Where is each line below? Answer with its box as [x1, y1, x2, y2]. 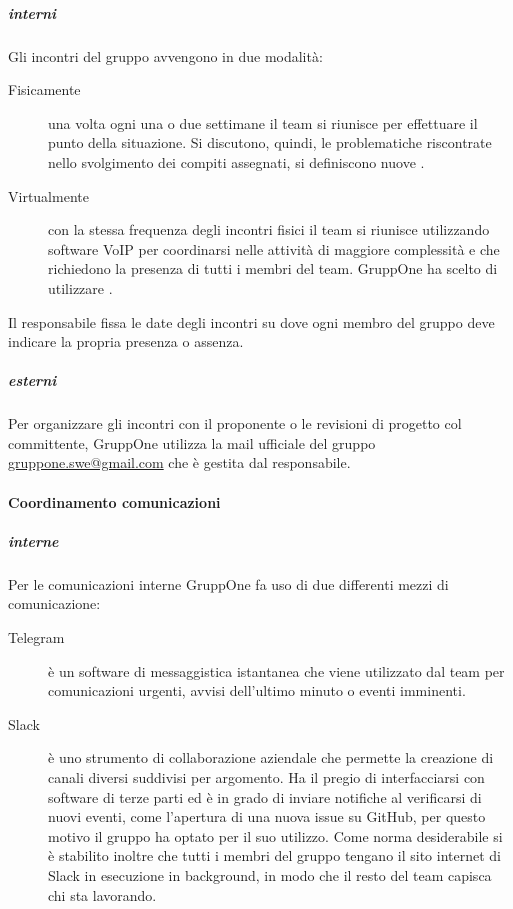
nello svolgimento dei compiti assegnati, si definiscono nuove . [48, 151, 425, 172]
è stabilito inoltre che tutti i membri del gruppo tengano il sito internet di [48, 845, 501, 866]
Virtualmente [8, 185, 89, 206]
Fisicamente [8, 79, 81, 100]
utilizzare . [48, 277, 113, 298]
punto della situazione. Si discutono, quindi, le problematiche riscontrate [48, 132, 492, 153]
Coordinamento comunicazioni [8, 491, 221, 512]
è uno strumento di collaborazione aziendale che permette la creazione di [48, 747, 494, 768]
